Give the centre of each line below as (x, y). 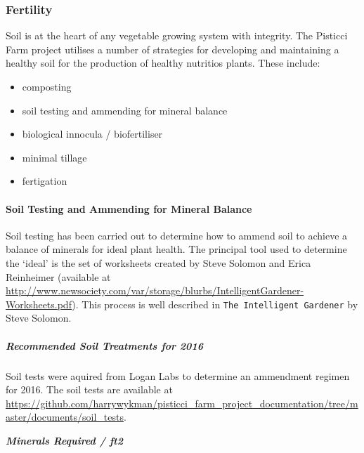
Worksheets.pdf (39, 304)
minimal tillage (54, 157)
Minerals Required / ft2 (64, 440)
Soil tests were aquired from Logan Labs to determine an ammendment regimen (178, 375)
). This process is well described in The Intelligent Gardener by (215, 304)
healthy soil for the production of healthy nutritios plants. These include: (163, 63)
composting (47, 86)
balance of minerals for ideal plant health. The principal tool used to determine (176, 249)
